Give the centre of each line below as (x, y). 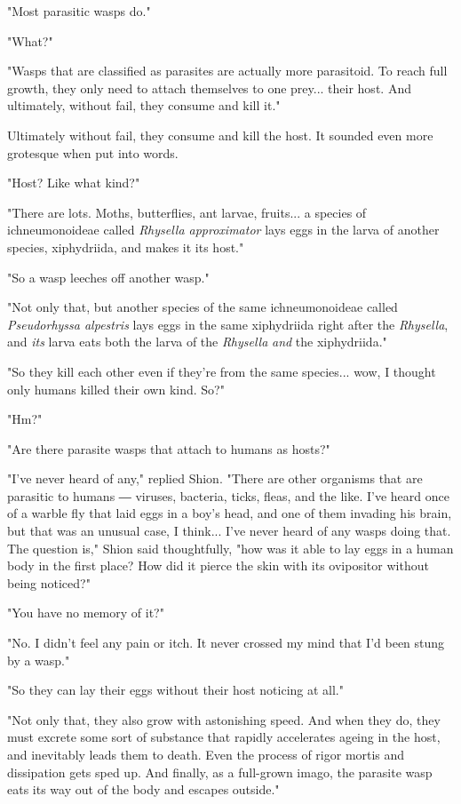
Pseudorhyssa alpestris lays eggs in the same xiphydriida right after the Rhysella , (228, 324)
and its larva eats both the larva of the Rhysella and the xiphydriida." (197, 342)
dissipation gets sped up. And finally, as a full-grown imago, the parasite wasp (220, 772)
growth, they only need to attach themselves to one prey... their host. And (209, 88)
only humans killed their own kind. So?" (116, 389)
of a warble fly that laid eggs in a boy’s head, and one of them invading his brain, (230, 513)
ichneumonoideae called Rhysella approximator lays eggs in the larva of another (223, 230)
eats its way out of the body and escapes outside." (143, 789)
